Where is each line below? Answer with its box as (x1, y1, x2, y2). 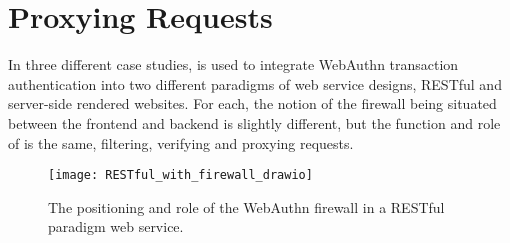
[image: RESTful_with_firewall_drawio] (48, 168, 313, 183)
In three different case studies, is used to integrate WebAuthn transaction (8, 54, 459, 75)
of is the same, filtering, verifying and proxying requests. (8, 132, 354, 153)
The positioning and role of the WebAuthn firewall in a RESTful (48, 196, 445, 217)
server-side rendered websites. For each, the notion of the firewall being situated (8, 93, 497, 114)
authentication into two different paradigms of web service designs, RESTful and (8, 73, 502, 94)
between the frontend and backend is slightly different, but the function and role (8, 112, 501, 133)
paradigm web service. (48, 216, 184, 237)
